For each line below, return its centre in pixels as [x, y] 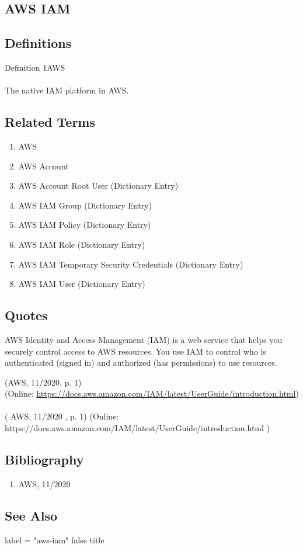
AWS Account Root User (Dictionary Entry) [98, 185]
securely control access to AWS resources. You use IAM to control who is [135, 351]
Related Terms [50, 122]
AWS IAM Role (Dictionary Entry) [82, 244]
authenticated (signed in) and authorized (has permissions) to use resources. [141, 363]
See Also [31, 515]
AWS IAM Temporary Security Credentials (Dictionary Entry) [131, 264]
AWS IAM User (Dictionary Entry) [82, 284]
